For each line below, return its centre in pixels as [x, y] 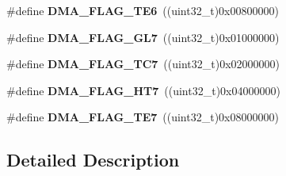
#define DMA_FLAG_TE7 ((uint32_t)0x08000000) [143, 117]
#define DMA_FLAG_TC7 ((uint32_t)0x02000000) [143, 64]
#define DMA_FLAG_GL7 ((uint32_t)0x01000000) [143, 37]
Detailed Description [93, 160]
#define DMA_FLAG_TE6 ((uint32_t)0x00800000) [143, 10]
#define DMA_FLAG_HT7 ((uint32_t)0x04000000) [143, 90]
